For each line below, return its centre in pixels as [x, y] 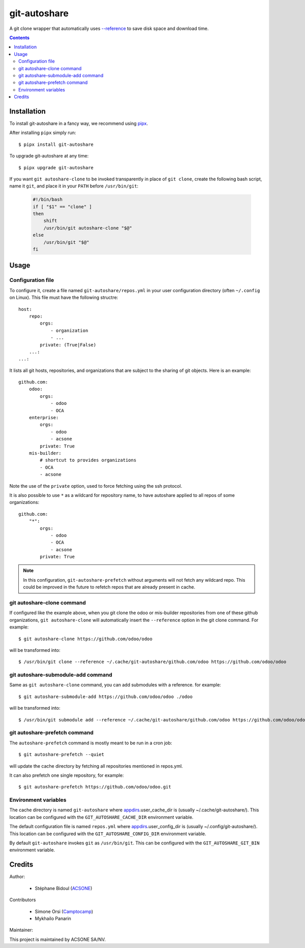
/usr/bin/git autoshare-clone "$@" [88, 228]
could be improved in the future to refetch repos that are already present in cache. [109, 587]
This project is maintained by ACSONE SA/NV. [58, 939]
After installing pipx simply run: [43, 133]
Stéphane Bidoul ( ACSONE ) [64, 888]
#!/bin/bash [48, 200]
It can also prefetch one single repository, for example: [67, 775]
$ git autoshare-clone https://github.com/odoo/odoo [85, 639]
